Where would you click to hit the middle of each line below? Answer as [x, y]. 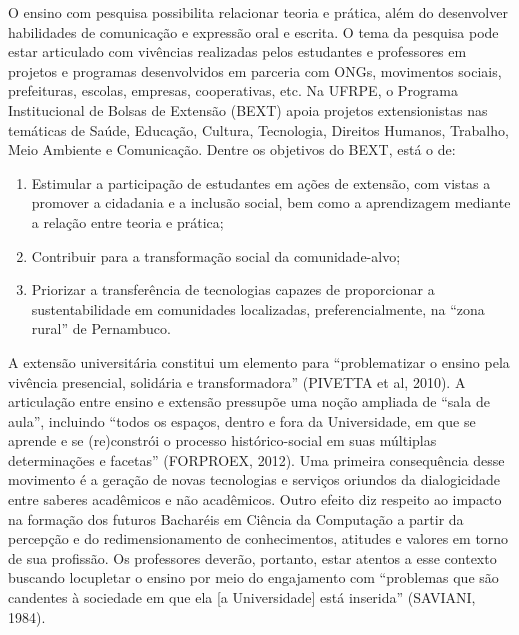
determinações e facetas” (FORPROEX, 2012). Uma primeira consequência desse [256, 459]
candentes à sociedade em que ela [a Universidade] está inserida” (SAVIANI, [242, 597]
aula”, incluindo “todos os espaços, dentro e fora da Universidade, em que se [242, 420]
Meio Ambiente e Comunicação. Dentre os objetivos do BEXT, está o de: [232, 149]
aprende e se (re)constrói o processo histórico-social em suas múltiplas [222, 440]
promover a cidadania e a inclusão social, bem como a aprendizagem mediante [271, 202]
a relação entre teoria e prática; [127, 221]
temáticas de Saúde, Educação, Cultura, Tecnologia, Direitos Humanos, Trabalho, [258, 129]
